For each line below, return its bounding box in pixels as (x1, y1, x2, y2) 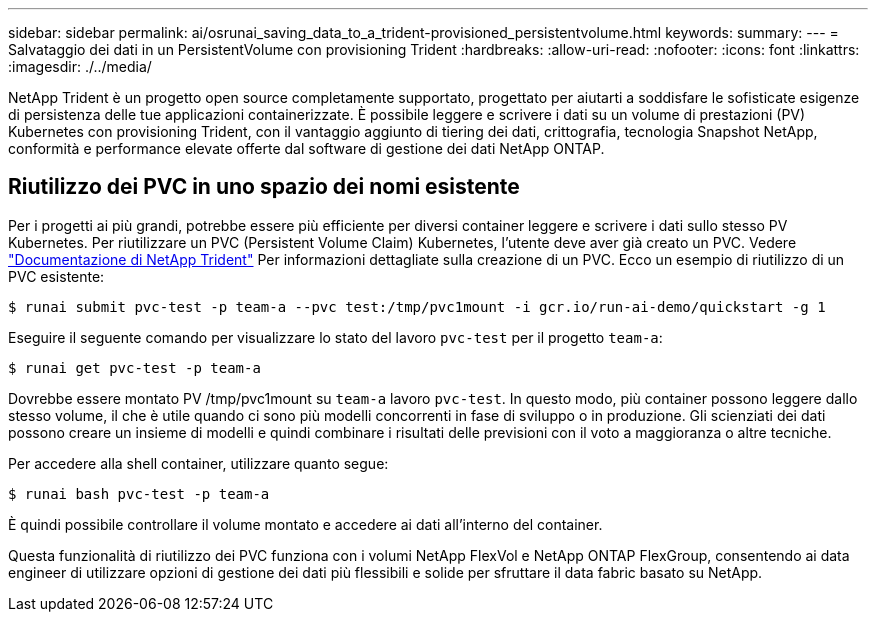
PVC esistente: (8, 267, 105, 285)
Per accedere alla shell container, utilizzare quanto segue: (8, 454, 389, 472)
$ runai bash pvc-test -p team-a (8, 485, 270, 502)
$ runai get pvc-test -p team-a (8, 359, 261, 376)
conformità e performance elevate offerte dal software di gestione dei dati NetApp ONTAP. (8, 140, 605, 157)
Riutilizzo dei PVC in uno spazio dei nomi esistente (8, 174, 520, 200)
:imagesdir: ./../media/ (8, 58, 152, 75)
